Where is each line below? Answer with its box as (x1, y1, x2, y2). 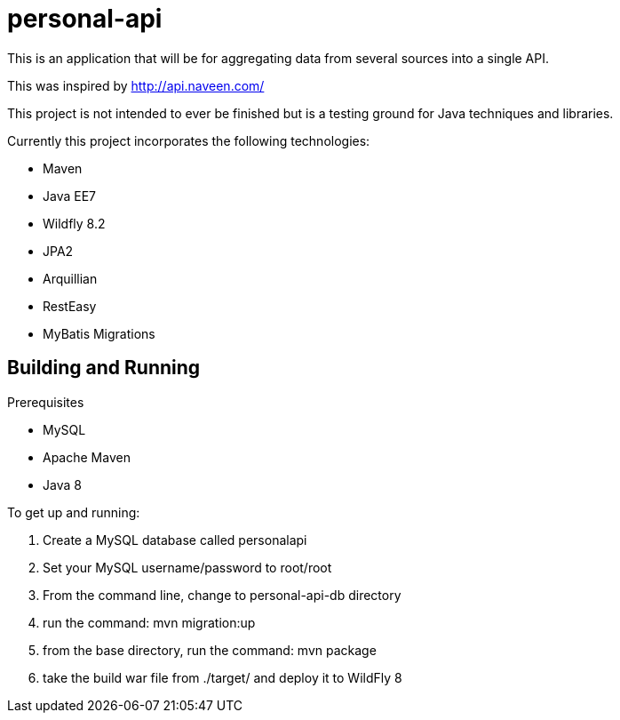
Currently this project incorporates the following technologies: (7, 132, 370, 148)
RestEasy (43, 298, 97, 314)
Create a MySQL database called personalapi (43, 532, 307, 548)
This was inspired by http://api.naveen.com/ (7, 77, 265, 93)
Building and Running (7, 356, 201, 380)
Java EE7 (43, 188, 96, 204)
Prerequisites (7, 394, 84, 410)
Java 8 (43, 476, 82, 492)
